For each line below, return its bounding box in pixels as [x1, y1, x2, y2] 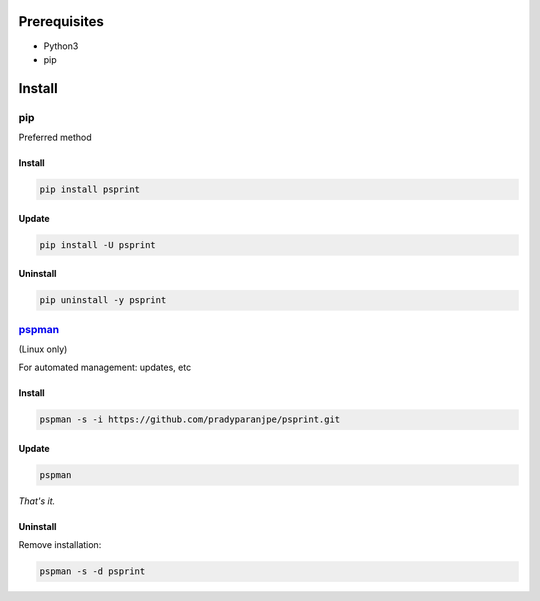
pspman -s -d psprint [39, 566, 146, 577]
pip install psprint [39, 184, 140, 195]
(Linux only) [18, 343, 68, 355]
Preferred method [18, 131, 92, 144]
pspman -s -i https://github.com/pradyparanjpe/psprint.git [39, 414, 341, 425]
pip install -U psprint [39, 239, 157, 250]
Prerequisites [18, 13, 104, 30]
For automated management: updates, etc [18, 361, 192, 374]
